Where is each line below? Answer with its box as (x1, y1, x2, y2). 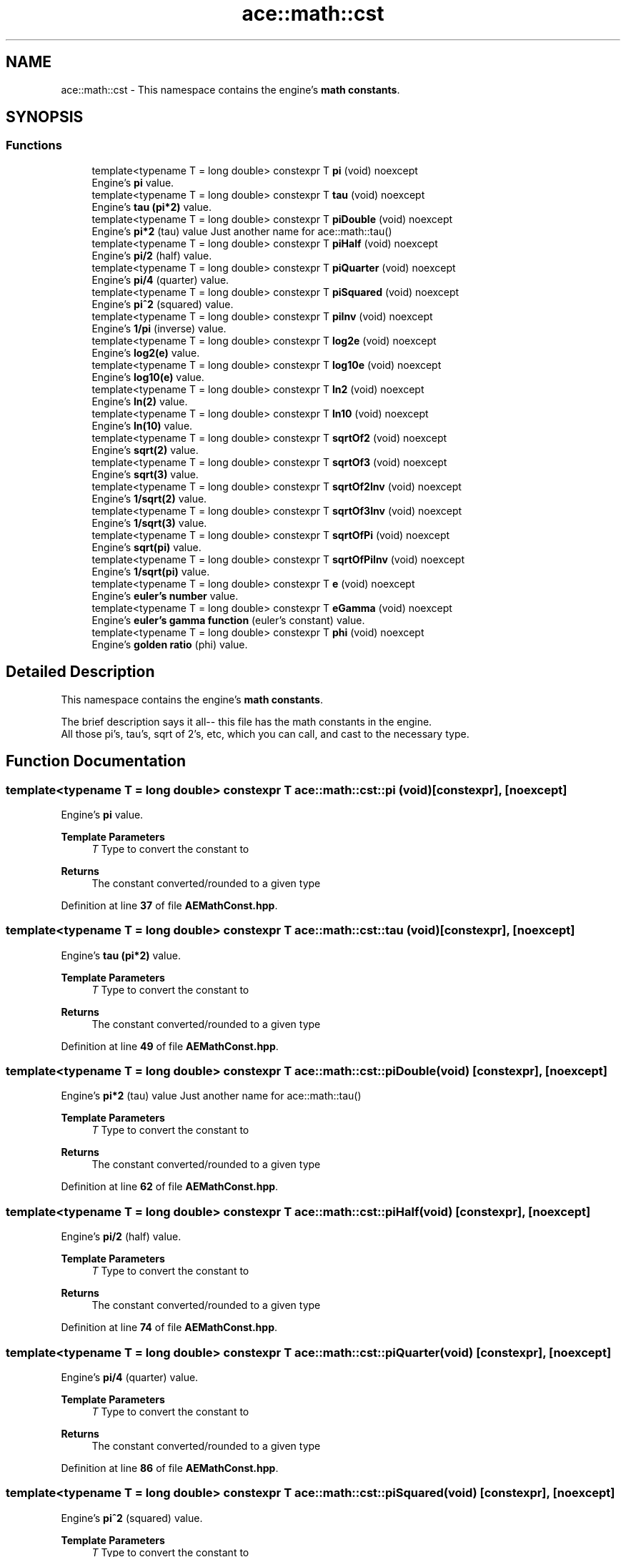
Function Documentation (6, 752, 186, 771)
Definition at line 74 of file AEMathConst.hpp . (61, 1321, 278, 1334)
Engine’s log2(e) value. (91, 346, 200, 359)
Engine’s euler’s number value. (91, 589, 239, 602)
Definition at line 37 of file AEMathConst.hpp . (61, 899, 278, 911)
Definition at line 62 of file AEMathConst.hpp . (61, 1180, 279, 1193)
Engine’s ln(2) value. (91, 395, 188, 407)
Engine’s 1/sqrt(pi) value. (91, 565, 210, 578)
